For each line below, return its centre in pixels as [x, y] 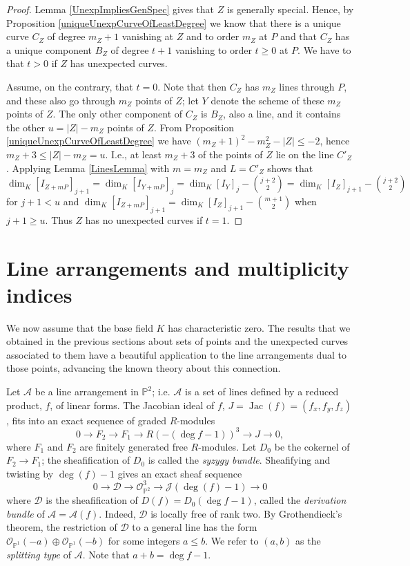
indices [39, 294]
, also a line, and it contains [282, 114]
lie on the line [305, 154]
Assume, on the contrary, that [70, 86]
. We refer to [232, 541]
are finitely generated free [134, 446]
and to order [213, 36]
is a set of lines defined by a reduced [262, 391]
